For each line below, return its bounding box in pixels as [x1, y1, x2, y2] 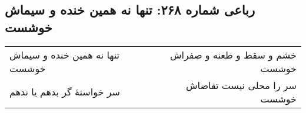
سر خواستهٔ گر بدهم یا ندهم [9, 85, 120, 99]
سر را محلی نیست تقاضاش [186, 78, 297, 92]
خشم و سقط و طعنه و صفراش [170, 47, 297, 61]
